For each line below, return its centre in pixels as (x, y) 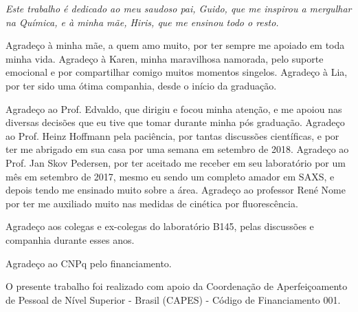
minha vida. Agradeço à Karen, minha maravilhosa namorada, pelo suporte (165, 58)
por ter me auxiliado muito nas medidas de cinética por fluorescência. (152, 203)
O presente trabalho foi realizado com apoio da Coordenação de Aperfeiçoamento (177, 286)
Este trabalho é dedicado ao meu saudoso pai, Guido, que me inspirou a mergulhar (179, 8)
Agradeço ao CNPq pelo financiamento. (89, 263)
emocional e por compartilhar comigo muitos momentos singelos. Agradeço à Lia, (177, 72)
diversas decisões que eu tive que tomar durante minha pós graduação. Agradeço (175, 122)
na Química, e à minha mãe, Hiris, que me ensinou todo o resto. (142, 22)
